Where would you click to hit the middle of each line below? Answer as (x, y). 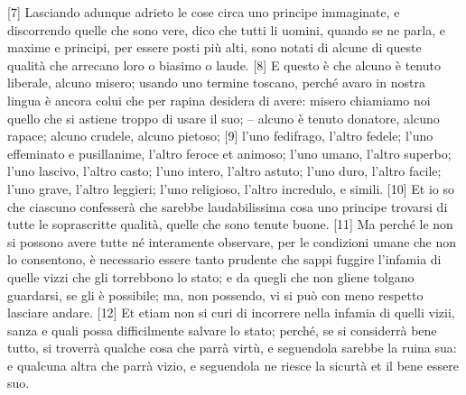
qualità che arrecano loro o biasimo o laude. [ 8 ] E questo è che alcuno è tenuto (224, 64)
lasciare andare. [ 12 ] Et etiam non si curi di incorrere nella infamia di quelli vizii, (231, 312)
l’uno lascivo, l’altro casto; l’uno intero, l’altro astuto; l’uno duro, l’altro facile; (224, 171)
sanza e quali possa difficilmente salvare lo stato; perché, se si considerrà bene (222, 330)
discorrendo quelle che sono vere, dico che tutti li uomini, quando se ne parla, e (226, 29)
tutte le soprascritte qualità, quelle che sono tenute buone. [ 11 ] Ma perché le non (230, 224)
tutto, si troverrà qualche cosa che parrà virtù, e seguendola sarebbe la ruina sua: (232, 348)
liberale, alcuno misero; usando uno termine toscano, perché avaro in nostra (216, 83)
